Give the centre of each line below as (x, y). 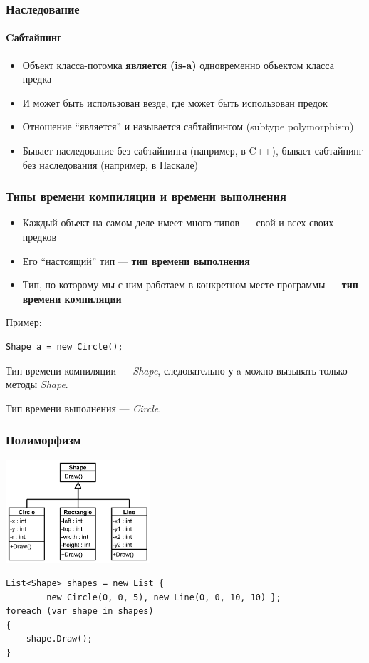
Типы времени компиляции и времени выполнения (146, 196)
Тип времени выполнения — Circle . (84, 408)
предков (40, 237)
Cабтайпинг (34, 37)
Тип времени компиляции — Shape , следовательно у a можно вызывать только (177, 370)
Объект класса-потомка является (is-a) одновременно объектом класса (178, 64)
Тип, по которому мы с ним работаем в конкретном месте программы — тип (190, 284)
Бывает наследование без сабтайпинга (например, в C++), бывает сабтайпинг (193, 151)
